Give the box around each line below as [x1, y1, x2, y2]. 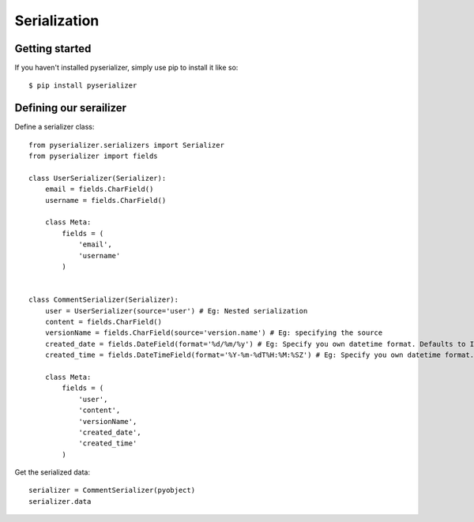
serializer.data [28, 497, 92, 505]
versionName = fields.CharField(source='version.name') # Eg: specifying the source [44, 329, 383, 337]
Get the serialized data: [14, 468, 91, 477]
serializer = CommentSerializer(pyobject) [28, 486, 196, 495]
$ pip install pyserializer [28, 81, 137, 90]
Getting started [14, 42, 92, 55]
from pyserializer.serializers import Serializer [28, 141, 225, 149]
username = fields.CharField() [44, 196, 167, 205]
